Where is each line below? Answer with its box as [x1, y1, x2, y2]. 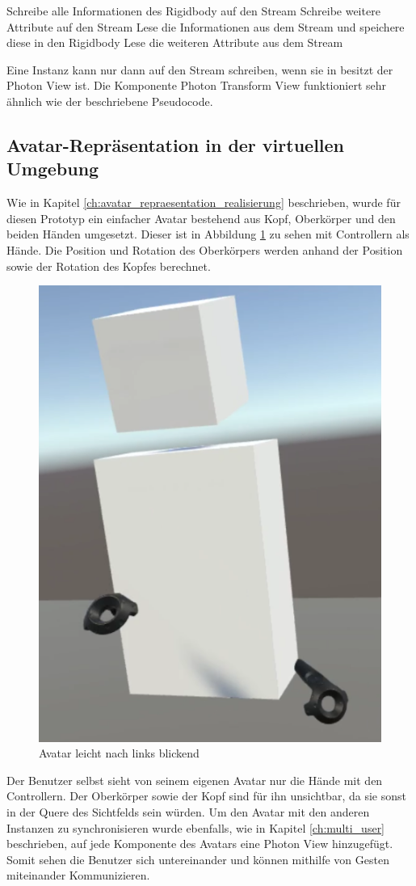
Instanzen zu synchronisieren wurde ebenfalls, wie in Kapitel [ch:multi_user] [6, 819, 385, 836]
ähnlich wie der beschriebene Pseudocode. [6, 92, 213, 109]
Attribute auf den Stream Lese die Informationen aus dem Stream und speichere [6, 18, 405, 35]
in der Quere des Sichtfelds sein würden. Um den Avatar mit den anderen [6, 803, 370, 820]
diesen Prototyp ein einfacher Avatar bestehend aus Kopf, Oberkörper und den [6, 209, 396, 226]
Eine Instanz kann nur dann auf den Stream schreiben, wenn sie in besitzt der [6, 61, 393, 78]
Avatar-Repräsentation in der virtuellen [6, 132, 345, 157]
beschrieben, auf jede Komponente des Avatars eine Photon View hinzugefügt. [6, 835, 393, 852]
